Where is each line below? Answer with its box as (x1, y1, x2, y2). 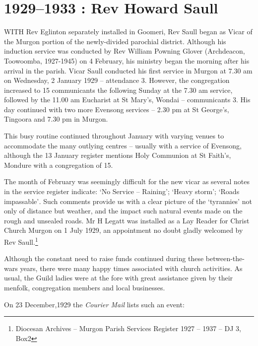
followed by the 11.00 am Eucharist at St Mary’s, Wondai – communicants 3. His (4, 94, 251, 105)
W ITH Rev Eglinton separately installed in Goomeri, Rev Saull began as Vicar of (4, 26, 253, 37)
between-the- (205, 253, 245, 264)
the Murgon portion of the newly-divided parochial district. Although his (4, 36, 226, 46)
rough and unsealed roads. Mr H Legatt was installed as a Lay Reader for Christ (4, 215, 250, 225)
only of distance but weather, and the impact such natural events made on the (4, 206, 243, 216)
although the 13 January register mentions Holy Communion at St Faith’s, (4, 150, 231, 160)
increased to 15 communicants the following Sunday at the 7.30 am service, (4, 84, 233, 95)
